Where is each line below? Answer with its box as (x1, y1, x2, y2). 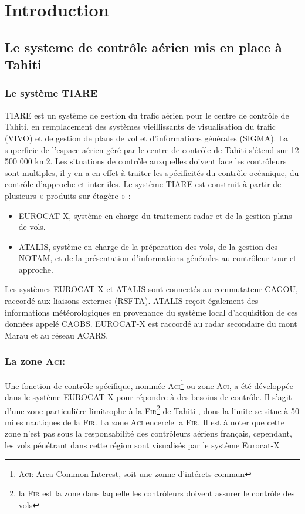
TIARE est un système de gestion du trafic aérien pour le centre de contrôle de (5, 109, 289, 121)
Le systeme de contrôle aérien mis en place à (5, 38, 282, 56)
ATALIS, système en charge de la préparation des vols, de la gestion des (18, 240, 278, 252)
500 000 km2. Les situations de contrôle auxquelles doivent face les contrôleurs (5, 155, 287, 167)
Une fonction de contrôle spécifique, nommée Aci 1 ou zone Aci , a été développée (5, 377, 293, 391)
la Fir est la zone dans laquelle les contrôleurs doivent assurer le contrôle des (18, 487, 295, 499)
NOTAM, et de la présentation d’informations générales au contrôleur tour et (18, 252, 297, 264)
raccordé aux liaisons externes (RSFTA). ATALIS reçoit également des (5, 295, 259, 307)
